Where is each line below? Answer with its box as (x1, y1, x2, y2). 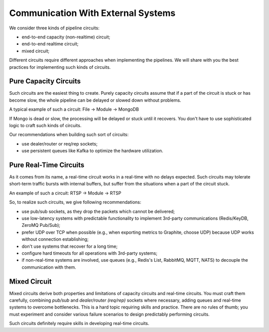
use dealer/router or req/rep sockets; (21, 141, 98, 147)
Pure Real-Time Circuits (9, 161, 85, 169)
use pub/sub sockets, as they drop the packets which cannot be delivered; (21, 208, 175, 214)
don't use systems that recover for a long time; (21, 243, 118, 249)
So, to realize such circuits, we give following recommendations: (9, 199, 141, 205)
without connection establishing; (21, 236, 89, 242)
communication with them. (21, 264, 77, 270)
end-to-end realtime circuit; (21, 41, 79, 47)
